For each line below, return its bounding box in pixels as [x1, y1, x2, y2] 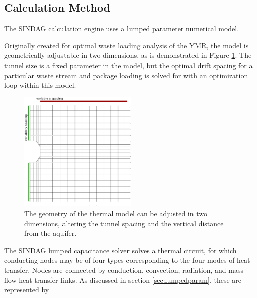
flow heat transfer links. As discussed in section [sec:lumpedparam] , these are [4, 274, 242, 285]
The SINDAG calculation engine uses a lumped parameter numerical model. [4, 23, 239, 34]
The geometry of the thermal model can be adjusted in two [24, 208, 207, 219]
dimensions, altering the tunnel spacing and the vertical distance [24, 218, 224, 228]
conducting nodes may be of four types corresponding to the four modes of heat [4, 255, 250, 265]
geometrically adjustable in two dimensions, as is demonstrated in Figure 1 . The [4, 50, 252, 61]
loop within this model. [4, 80, 76, 90]
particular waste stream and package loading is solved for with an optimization [4, 70, 248, 80]
